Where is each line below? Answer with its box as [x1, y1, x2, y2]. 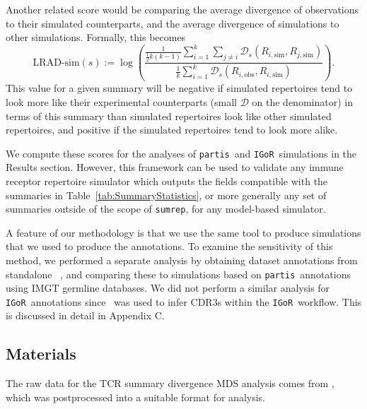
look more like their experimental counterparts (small [6, 94, 238, 109]
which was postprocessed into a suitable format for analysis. [6, 389, 265, 404]
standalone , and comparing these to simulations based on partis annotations [6, 266, 351, 281]
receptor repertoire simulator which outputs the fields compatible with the [6, 173, 328, 188]
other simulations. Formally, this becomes [6, 30, 186, 45]
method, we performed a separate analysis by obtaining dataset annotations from [6, 252, 358, 267]
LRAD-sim [33, 57, 80, 68]
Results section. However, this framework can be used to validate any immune [6, 160, 344, 174]
